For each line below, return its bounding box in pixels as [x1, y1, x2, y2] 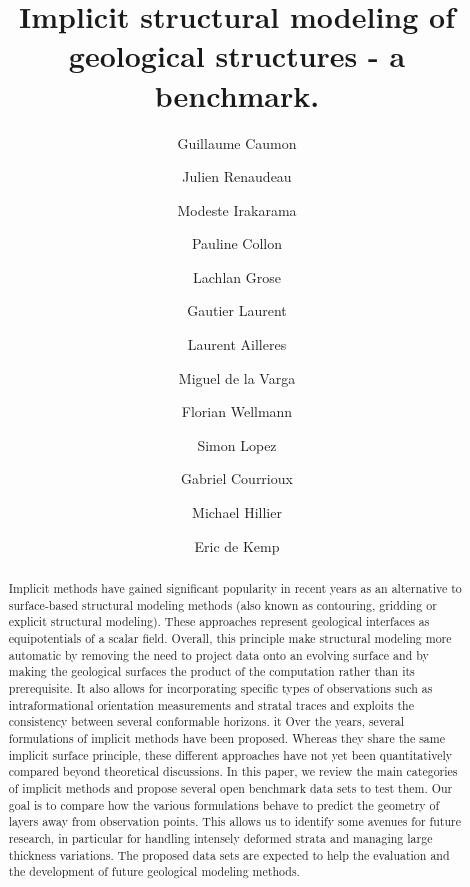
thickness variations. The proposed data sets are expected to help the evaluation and [8, 846, 450, 863]
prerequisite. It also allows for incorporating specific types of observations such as [8, 679, 433, 696]
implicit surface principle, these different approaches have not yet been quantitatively [8, 746, 453, 763]
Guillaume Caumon [177, 132, 297, 153]
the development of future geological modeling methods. [8, 863, 300, 880]
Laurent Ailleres [187, 334, 287, 355]
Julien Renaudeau [182, 166, 292, 187]
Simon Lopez [197, 434, 277, 455]
